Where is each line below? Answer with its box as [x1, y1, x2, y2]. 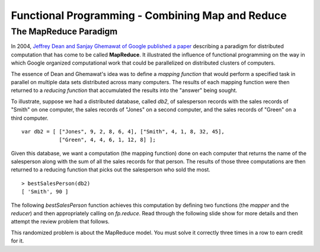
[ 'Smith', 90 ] [21, 189, 69, 195]
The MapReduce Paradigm [11, 26, 118, 37]
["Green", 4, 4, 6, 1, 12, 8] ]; [59, 136, 156, 143]
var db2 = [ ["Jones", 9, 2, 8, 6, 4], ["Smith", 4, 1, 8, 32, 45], [21, 128, 225, 135]
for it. [11, 237, 24, 244]
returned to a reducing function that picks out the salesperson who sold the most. [11, 166, 210, 173]
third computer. [11, 114, 49, 122]
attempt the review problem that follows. [11, 218, 110, 225]
